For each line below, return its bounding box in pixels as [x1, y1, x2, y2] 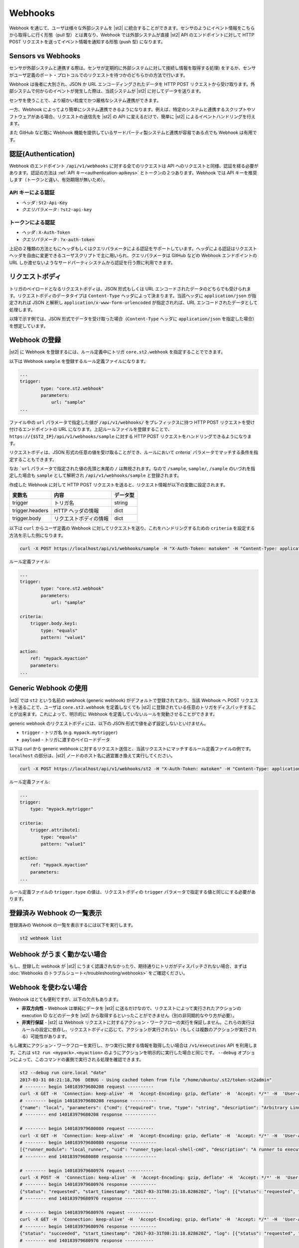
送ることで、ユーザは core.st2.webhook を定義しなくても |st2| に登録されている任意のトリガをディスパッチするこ [17, 704, 257, 710]
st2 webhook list [19, 936, 62, 941]
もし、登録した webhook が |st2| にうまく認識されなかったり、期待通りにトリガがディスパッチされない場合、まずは [9, 963, 247, 969]
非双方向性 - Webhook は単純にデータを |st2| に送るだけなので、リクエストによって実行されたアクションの [21, 1005, 242, 1011]
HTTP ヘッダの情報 [54, 507, 99, 514]
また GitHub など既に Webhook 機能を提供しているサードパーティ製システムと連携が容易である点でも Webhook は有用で [9, 130, 257, 136]
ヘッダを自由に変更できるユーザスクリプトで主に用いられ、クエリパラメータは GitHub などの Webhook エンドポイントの [9, 253, 258, 259]
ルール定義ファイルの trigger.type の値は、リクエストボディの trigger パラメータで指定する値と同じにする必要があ [9, 889, 256, 895]
